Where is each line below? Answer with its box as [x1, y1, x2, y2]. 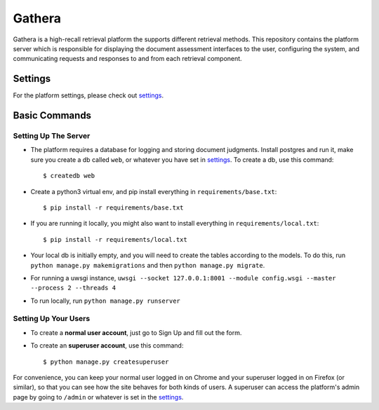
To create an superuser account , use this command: [30, 341, 184, 350]
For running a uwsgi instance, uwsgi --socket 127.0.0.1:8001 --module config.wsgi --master [30, 273, 336, 282]
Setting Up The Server [13, 131, 91, 141]
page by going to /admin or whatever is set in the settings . [13, 392, 184, 401]
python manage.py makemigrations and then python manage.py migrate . [30, 261, 265, 269]
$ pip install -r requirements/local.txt [43, 235, 187, 243]
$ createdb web [43, 172, 95, 180]
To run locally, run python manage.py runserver [30, 296, 180, 305]
